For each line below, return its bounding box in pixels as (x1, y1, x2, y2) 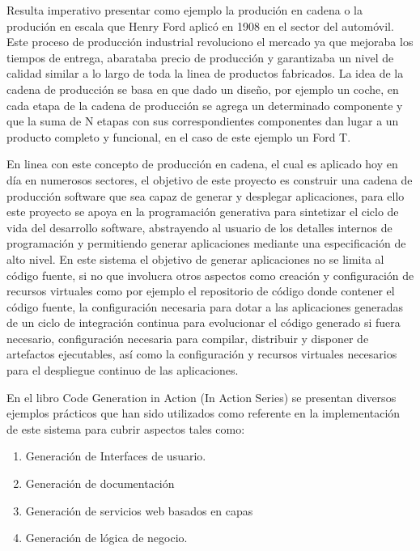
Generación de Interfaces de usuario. (25, 447, 206, 464)
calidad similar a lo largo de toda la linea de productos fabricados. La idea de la (6, 65, 404, 82)
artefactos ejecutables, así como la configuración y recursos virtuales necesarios (6, 345, 397, 362)
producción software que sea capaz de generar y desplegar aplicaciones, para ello (6, 187, 405, 204)
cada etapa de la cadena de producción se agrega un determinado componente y (6, 96, 403, 113)
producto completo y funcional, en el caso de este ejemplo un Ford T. (6, 128, 351, 145)
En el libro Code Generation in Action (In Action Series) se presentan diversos (6, 388, 397, 405)
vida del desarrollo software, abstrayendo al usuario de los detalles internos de (6, 218, 392, 235)
